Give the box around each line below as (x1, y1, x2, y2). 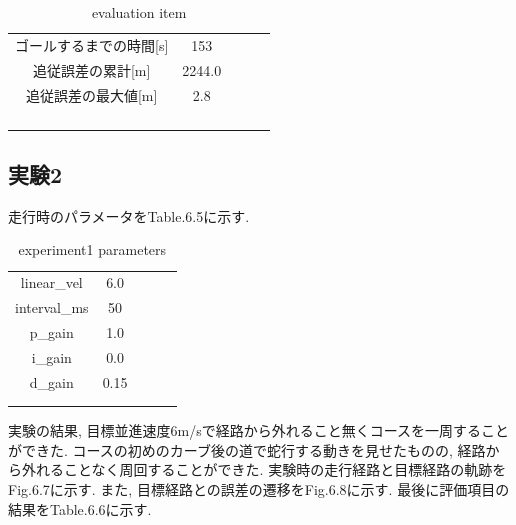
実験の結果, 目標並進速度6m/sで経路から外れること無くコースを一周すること (8, 420, 510, 441)
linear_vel (20, 272, 83, 293)
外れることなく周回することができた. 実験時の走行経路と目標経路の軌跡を (21, 459, 507, 480)
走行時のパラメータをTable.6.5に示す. (8, 205, 250, 226)
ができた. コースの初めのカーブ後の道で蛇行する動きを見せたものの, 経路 (8, 439, 486, 460)
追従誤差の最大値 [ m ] (25, 84, 158, 105)
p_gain (29, 321, 74, 342)
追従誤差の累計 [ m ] (32, 59, 151, 80)
